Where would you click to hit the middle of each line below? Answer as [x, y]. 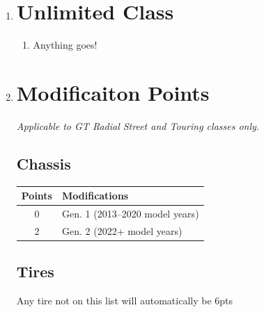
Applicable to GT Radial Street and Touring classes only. [138, 125]
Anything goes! [65, 45]
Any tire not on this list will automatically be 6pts [125, 301]
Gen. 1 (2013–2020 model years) [130, 213]
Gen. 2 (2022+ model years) [122, 230]
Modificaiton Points [113, 92]
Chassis [44, 163]
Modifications [95, 196]
